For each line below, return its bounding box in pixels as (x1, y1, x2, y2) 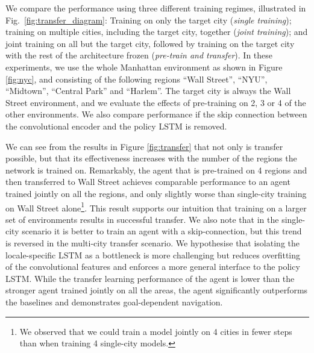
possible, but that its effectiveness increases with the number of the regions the (5, 152, 297, 164)
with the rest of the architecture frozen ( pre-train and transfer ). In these (5, 49, 273, 61)
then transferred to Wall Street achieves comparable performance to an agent (5, 175, 290, 188)
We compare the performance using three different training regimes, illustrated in (5, 2, 306, 14)
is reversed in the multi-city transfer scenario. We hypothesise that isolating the (5, 236, 300, 249)
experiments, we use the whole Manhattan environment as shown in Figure (5, 60, 283, 73)
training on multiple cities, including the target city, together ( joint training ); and (5, 25, 308, 38)
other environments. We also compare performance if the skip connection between (5, 108, 307, 120)
